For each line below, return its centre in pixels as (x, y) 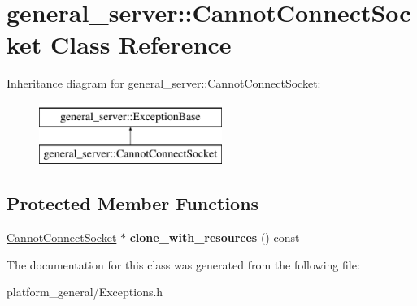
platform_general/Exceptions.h (85, 292)
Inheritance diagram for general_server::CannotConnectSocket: (164, 83)
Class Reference (141, 44)
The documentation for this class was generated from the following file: (183, 264)
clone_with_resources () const (215, 237)
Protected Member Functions (133, 203)
